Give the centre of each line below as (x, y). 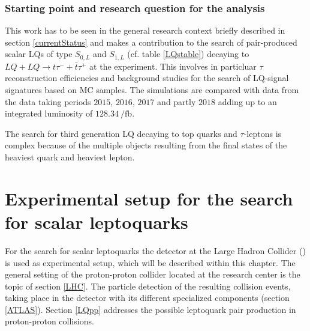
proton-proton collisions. (49, 321)
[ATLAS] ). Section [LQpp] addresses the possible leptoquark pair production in (151, 309)
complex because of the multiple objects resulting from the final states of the (146, 145)
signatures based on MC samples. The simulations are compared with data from (152, 90)
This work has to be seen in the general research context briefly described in (145, 30)
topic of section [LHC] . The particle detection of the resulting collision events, (148, 286)
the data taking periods (48, 101)
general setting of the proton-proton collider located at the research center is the (153, 274)
